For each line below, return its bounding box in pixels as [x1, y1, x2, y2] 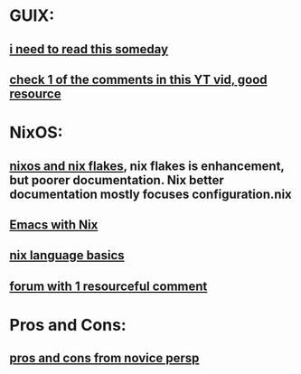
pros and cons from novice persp [9, 351, 200, 366]
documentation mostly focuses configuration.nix [9, 186, 292, 201]
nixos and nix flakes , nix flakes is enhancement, [9, 158, 285, 173]
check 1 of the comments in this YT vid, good [9, 71, 268, 87]
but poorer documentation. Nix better [9, 173, 224, 188]
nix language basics [9, 248, 125, 263]
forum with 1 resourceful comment [9, 278, 208, 294]
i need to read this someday [9, 42, 169, 57]
